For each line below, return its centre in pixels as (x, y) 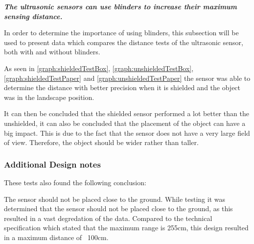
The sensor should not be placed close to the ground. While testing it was (115, 199)
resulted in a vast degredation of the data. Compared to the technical (108, 218)
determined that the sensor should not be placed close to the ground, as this (118, 208)
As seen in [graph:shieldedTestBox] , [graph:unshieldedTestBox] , (99, 68)
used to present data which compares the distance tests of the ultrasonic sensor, (124, 42)
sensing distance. (33, 16)
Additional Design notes (52, 164)
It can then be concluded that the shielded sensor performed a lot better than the (127, 113)
